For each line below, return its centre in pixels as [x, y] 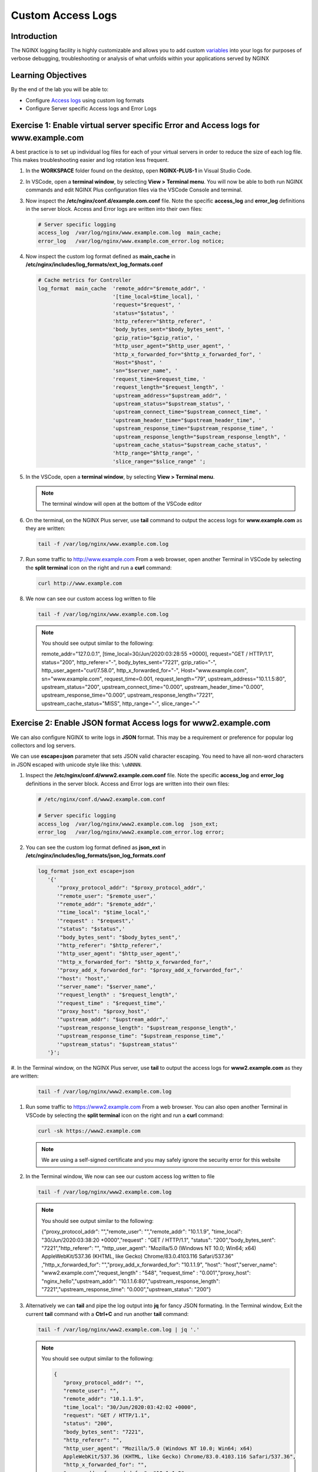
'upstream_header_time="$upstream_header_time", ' [187, 420]
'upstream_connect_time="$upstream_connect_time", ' [190, 412]
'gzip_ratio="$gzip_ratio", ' [156, 338]
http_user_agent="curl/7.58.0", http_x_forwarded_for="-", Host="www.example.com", [145, 671]
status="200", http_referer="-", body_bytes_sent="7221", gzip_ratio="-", [129, 662]
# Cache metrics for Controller [85, 280]
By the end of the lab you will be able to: [60, 89]
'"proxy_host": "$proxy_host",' [103, 1012]
